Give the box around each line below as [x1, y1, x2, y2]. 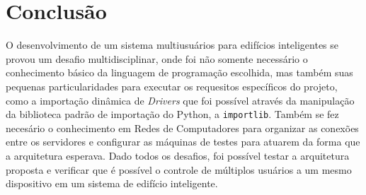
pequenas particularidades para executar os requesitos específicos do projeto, [6, 78, 338, 93]
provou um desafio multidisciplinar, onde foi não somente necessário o [6, 51, 308, 66]
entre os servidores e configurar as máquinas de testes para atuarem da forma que [6, 134, 360, 149]
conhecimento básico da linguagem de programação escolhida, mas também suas [6, 65, 353, 80]
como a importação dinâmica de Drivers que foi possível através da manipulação [6, 93, 355, 107]
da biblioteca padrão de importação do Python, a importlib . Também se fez [6, 107, 339, 122]
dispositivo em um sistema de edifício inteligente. [6, 176, 218, 191]
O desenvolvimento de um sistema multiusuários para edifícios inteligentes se [6, 37, 339, 52]
